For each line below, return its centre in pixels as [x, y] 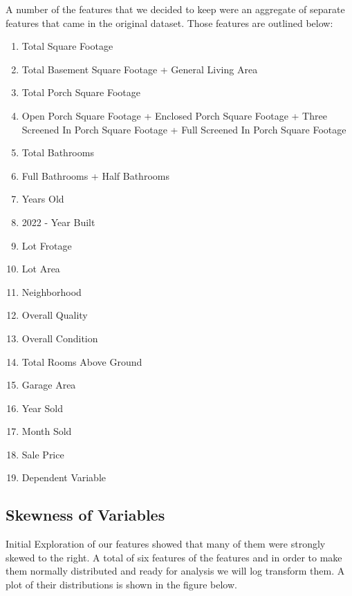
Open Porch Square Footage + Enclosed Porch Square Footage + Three [174, 115]
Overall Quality [55, 315]
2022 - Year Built [58, 222]
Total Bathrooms [58, 152]
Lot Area [41, 269]
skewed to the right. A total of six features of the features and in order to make [174, 557]
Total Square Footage [67, 46]
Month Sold [47, 431]
